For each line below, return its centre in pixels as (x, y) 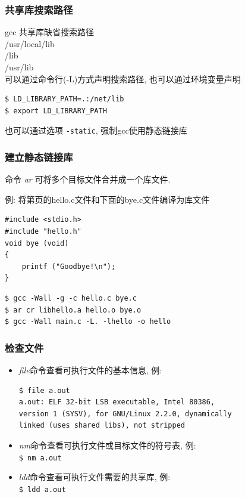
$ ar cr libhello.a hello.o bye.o (73, 310)
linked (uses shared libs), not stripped (102, 426)
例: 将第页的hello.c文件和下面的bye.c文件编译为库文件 (107, 199)
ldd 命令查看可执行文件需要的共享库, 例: (95, 477)
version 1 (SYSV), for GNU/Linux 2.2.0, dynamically (125, 414)
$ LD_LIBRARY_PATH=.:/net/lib (65, 99)
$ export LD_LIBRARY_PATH (56, 111)
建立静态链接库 (39, 157)
